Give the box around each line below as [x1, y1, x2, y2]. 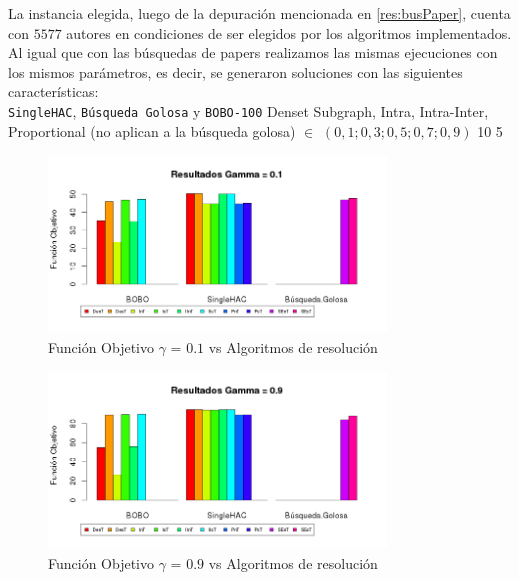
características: [8, 81, 99, 102]
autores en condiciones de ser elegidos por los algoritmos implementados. [66, 22, 512, 43]
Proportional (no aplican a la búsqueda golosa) [8, 120, 296, 141]
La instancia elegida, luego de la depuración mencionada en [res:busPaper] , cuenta [8, 3, 511, 23]
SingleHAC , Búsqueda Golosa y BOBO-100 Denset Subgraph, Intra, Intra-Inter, [8, 100, 489, 121]
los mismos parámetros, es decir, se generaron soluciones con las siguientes [8, 61, 463, 82]
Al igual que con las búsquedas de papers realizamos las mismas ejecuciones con [8, 42, 498, 63]
